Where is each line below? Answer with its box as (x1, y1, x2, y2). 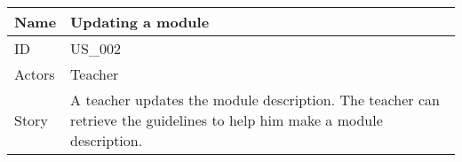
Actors (14, 64, 55, 84)
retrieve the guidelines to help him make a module (70, 110, 383, 130)
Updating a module (70, 12, 210, 32)
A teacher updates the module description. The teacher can (70, 89, 440, 110)
